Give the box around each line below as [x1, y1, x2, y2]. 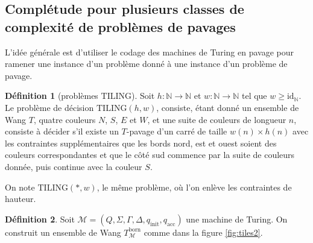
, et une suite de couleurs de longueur [147, 113, 286, 125]
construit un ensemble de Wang [5, 226, 121, 238]
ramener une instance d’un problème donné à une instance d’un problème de [5, 57, 288, 70]
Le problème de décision [5, 101, 94, 113]
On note [5, 180, 35, 193]
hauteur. [5, 192, 36, 205]
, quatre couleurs [33, 113, 96, 125]
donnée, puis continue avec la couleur [5, 160, 142, 172]
